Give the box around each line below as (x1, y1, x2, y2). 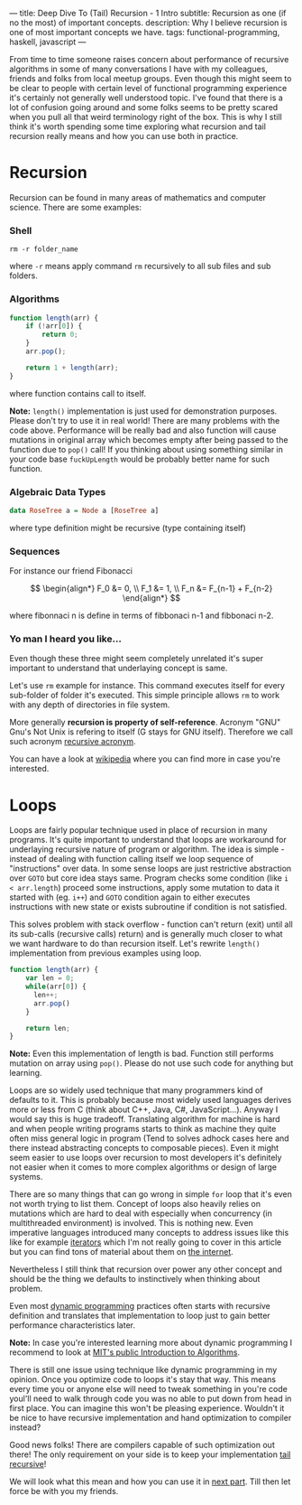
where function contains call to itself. (9, 388, 147, 398)
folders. (9, 270, 38, 281)
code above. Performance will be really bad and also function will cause (9, 425, 277, 435)
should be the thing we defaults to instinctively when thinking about (9, 1274, 261, 1285)
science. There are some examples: (9, 201, 142, 212)
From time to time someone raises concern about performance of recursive (9, 54, 289, 64)
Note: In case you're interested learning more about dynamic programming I (9, 1337, 293, 1349)
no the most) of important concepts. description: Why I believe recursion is (9, 17, 288, 28)
